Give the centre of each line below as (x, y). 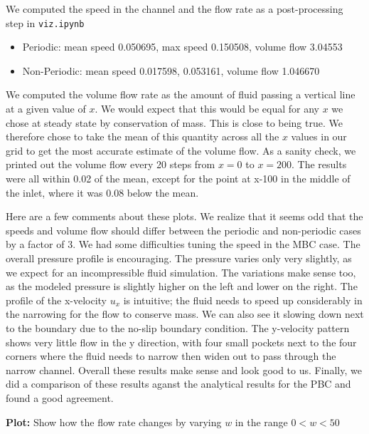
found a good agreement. (60, 397)
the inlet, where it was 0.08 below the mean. (102, 192)
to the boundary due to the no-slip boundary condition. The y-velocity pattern (178, 327)
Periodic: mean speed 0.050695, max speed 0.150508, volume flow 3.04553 (182, 47)
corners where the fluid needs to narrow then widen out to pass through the (171, 356)
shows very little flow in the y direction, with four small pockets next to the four (181, 342)
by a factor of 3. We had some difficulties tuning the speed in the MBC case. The (183, 244)
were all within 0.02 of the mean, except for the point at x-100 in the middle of (178, 178)
